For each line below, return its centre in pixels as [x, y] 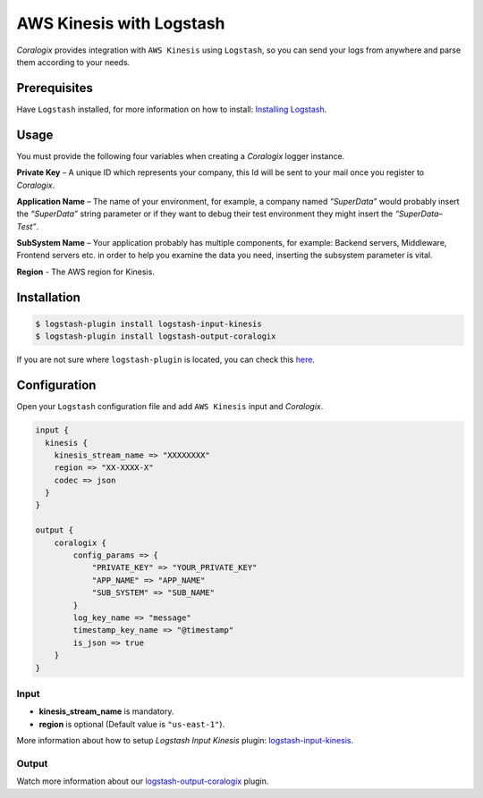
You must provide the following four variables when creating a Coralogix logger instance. [181, 155]
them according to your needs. [73, 62]
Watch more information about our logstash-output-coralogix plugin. [143, 781]
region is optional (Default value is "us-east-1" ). [132, 724]
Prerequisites [55, 88]
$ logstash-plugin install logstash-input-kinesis [149, 323]
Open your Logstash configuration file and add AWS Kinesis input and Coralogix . [170, 407]
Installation [48, 297]
